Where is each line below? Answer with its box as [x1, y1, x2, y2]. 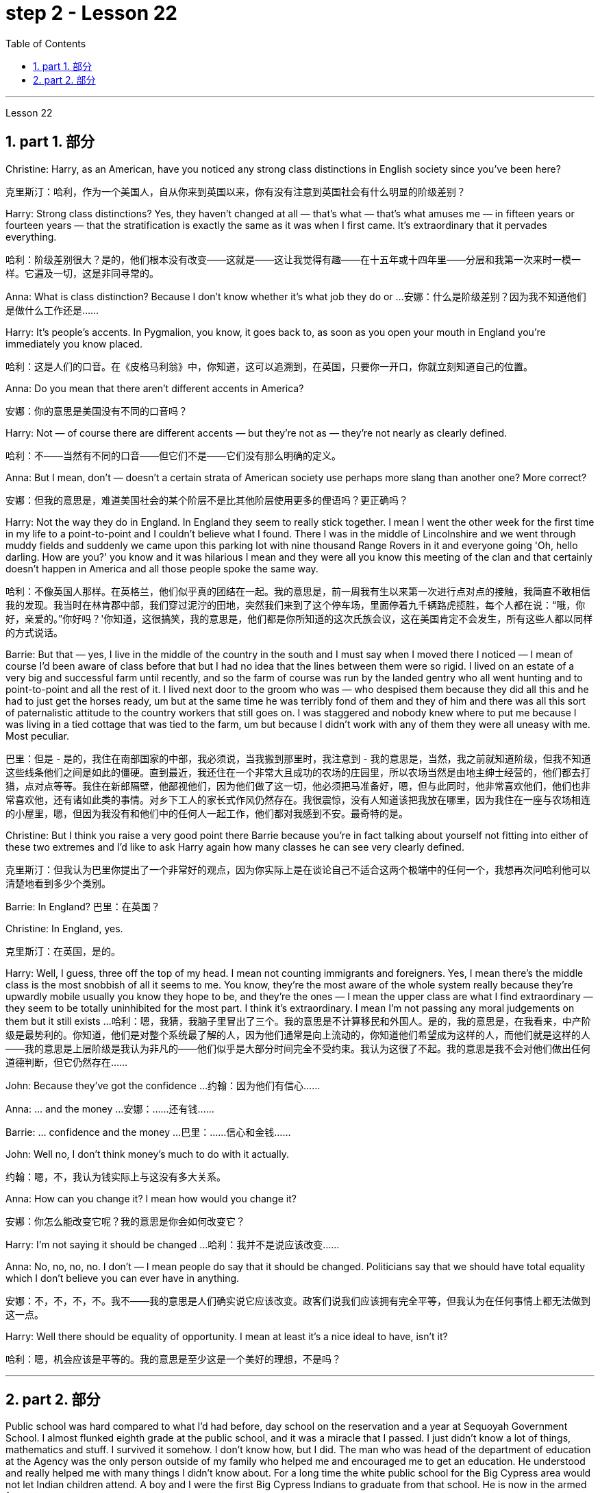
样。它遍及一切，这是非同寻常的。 [5, 267, 159, 279]
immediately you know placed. [5, 337, 143, 350]
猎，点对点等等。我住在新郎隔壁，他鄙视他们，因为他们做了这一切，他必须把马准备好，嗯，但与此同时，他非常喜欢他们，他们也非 [5, 779, 590, 792]
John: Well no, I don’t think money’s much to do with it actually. [5, 1148, 289, 1160]
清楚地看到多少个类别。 [5, 877, 111, 889]
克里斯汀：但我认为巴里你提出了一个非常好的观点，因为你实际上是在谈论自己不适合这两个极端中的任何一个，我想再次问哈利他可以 [5, 863, 590, 875]
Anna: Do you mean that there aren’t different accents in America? [5, 382, 304, 394]
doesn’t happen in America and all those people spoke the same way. [5, 562, 318, 574]
